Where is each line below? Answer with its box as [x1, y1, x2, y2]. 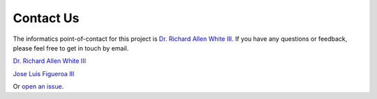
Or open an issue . [13, 82, 64, 91]
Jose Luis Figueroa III [13, 69, 75, 78]
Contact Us [13, 10, 80, 26]
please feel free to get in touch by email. [13, 44, 129, 52]
